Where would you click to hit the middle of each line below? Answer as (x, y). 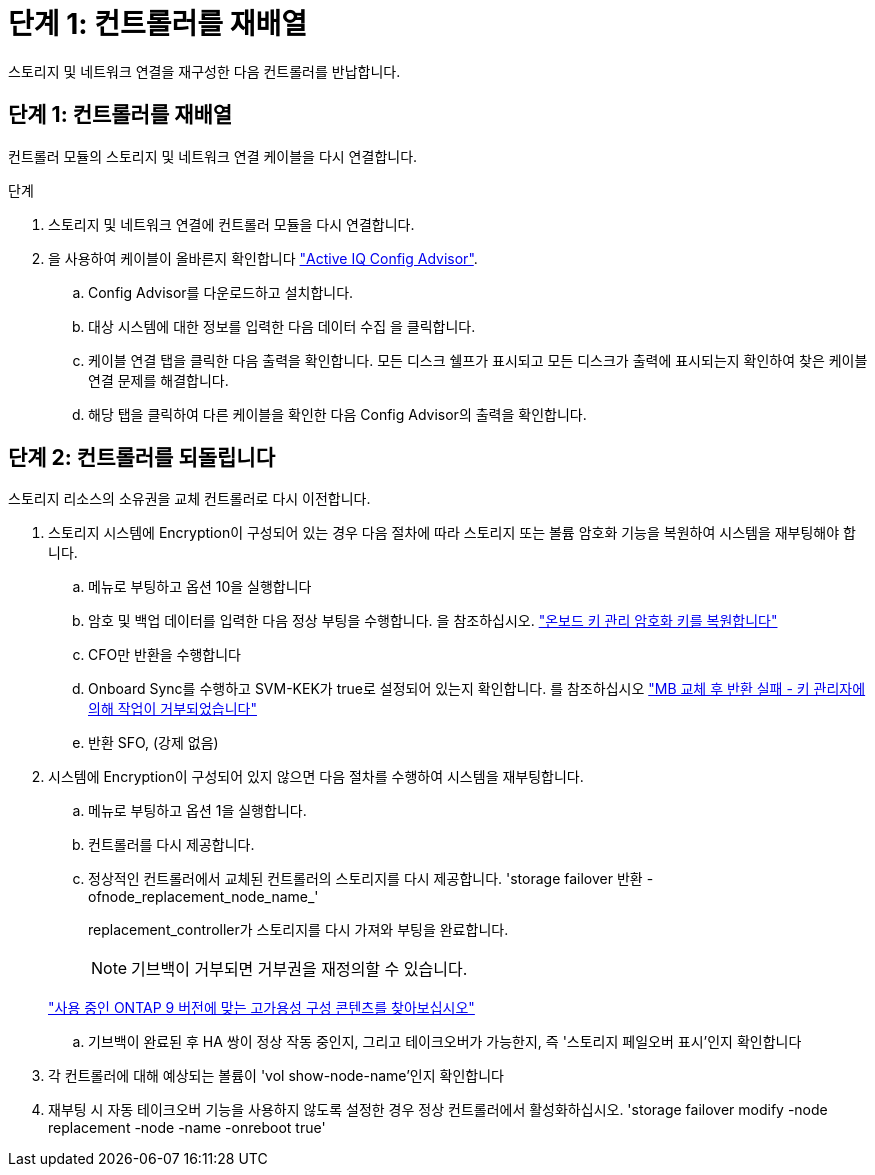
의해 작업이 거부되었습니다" (172, 709)
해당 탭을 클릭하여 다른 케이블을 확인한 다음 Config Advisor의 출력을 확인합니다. (337, 414)
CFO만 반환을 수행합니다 (164, 655)
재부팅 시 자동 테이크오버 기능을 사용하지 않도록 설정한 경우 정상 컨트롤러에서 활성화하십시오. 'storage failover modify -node (438, 1110)
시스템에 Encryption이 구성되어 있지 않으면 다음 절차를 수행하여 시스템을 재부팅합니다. (316, 777)
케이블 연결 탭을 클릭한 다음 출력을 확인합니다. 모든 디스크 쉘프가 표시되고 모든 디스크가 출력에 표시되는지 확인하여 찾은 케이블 (478, 360)
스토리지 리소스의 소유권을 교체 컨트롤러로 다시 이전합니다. (189, 499)
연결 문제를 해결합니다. (158, 380)
